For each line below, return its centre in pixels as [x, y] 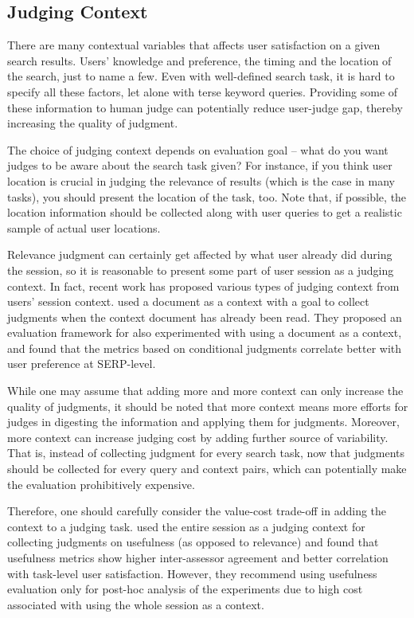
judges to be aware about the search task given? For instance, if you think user [200, 165]
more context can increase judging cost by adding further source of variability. [198, 437]
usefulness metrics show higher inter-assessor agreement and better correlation [198, 558]
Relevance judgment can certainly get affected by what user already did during [200, 254]
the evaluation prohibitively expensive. [101, 484]
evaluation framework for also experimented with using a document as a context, [205, 332]
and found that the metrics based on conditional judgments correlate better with [205, 348]
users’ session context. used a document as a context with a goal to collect [188, 301]
